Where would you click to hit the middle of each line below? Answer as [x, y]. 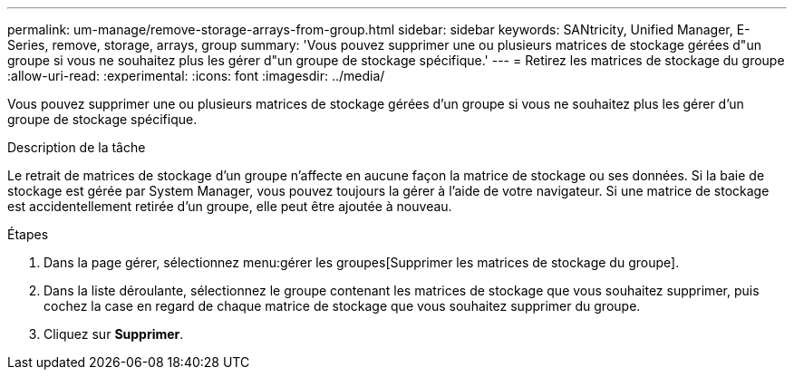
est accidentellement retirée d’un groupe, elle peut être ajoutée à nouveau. [230, 206]
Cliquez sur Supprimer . [114, 334]
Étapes [28, 234]
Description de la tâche [77, 147]
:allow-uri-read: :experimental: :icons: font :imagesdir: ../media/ [196, 76]
